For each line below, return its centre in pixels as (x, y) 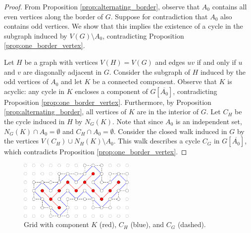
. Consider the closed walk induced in (170, 131)
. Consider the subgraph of (150, 71)
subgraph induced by (36, 35)
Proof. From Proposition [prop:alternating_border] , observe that (102, 6)
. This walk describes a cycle (157, 141)
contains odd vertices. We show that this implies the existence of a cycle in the (124, 26)
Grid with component (56, 224)
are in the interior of (168, 112)
